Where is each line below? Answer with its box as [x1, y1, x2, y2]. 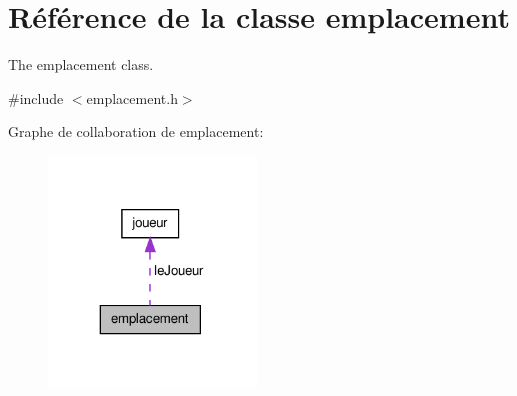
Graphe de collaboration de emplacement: [8, 121, 264, 142]
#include [8, 87, 64, 108]
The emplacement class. [8, 54, 154, 75]
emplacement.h [86, 87, 178, 108]
